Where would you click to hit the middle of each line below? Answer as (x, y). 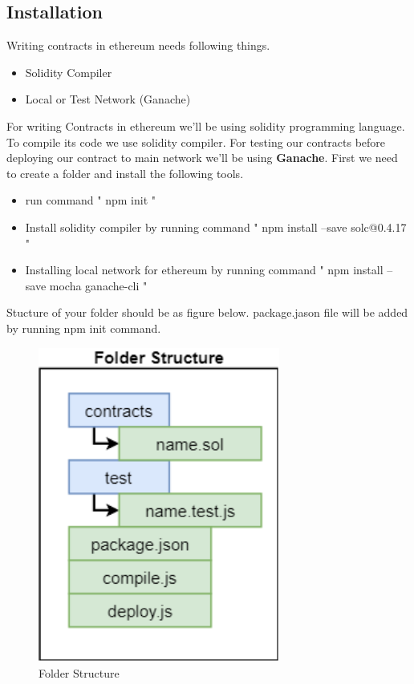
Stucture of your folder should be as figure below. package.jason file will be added (207, 312)
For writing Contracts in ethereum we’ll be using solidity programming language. (206, 125)
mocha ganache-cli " (98, 285)
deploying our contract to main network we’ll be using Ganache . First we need (202, 158)
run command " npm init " (90, 200)
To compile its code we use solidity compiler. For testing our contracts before (196, 142)
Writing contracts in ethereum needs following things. (138, 45)
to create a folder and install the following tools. (125, 173)
